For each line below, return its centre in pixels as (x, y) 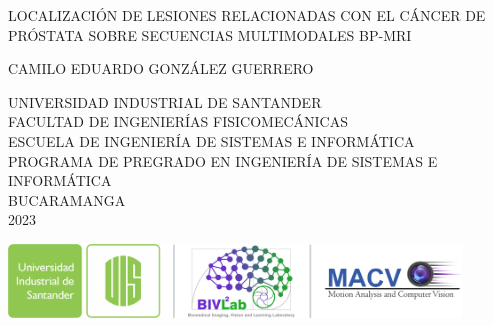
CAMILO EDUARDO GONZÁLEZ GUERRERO (161, 68)
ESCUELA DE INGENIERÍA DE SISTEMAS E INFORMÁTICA (211, 140)
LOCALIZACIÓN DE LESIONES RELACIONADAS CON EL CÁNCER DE (247, 15)
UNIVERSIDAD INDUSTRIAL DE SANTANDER (165, 101)
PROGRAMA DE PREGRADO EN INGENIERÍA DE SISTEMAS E (223, 160)
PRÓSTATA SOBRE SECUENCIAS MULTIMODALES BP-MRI (210, 34)
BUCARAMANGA (67, 199)
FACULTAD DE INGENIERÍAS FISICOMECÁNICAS (178, 121)
